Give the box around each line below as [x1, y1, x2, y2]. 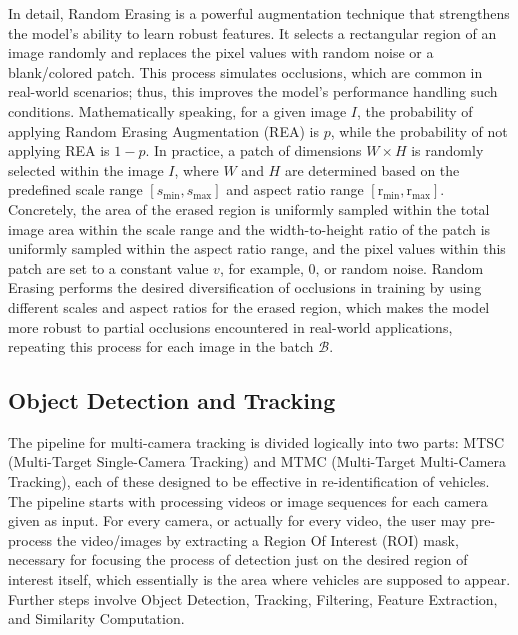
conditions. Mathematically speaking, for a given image [8, 100, 347, 121]
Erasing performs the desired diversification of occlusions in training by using [8, 277, 482, 298]
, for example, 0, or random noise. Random [219, 257, 484, 278]
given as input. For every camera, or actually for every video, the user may [8, 510, 467, 531]
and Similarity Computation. [8, 608, 185, 629]
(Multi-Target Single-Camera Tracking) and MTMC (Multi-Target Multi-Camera [8, 451, 507, 472]
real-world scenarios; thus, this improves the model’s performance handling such [8, 81, 498, 102]
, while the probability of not [330, 120, 508, 141]
